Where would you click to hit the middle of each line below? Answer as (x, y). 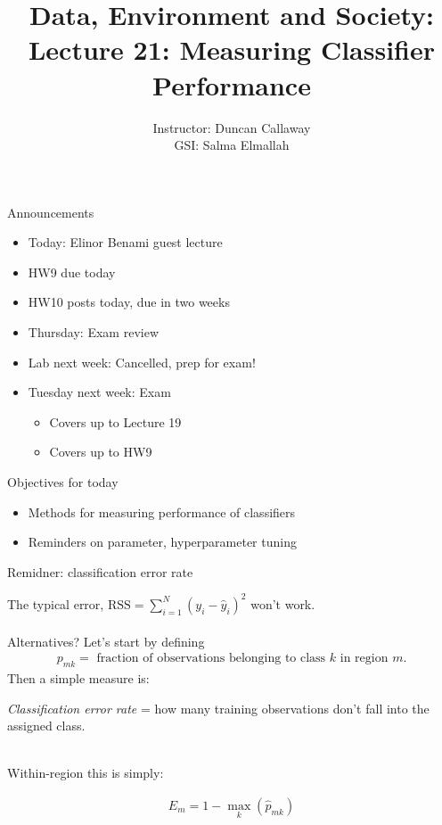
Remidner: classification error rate (100, 571)
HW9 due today (72, 272)
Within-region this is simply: (86, 773)
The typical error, (56, 603)
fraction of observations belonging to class (211, 659)
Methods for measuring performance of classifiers (162, 511)
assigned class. (46, 726)
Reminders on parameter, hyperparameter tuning (162, 542)
